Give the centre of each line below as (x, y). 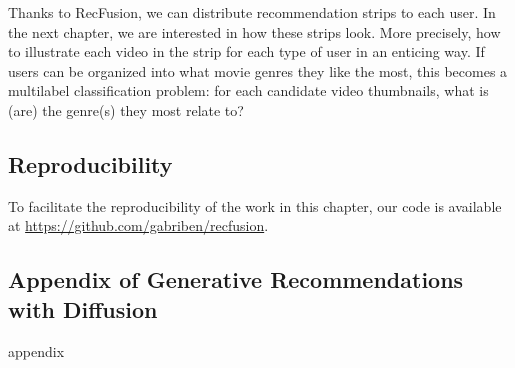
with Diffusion (83, 308)
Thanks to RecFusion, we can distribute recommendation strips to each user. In (252, 12)
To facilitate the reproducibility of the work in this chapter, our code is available (255, 205)
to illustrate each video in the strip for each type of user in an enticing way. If (246, 51)
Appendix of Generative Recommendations (236, 279)
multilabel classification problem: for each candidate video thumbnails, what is (248, 90)
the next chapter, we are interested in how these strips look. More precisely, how (254, 31)
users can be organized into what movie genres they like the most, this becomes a (258, 70)
